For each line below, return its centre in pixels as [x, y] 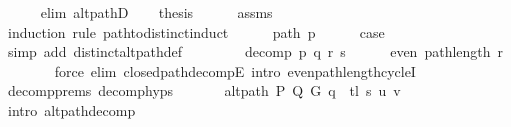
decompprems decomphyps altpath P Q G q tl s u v [204, 90]
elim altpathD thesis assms [156, 12]
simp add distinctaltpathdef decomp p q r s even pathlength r [255, 51]
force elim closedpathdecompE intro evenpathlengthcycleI [235, 70]
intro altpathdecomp [71, 109]
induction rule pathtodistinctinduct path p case [196, 31]
